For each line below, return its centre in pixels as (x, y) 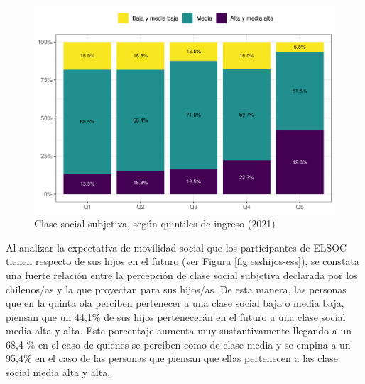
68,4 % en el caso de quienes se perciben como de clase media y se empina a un (178, 344)
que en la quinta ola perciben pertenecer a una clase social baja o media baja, (175, 303)
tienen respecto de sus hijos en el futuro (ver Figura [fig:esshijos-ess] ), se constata (182, 261)
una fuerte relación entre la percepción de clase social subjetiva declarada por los (182, 275)
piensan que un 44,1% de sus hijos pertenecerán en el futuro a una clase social (176, 316)
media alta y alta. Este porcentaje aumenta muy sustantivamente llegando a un (179, 331)
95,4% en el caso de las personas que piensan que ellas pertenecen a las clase (172, 358)
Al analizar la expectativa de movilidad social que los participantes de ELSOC (176, 247)
